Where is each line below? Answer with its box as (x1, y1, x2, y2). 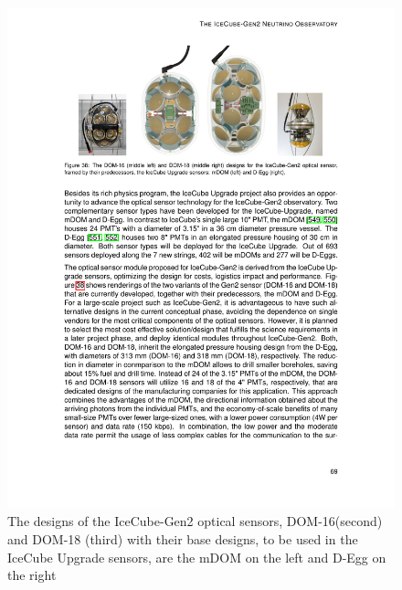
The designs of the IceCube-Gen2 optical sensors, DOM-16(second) (7, 511, 383, 531)
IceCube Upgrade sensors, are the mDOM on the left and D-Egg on (7, 547, 386, 566)
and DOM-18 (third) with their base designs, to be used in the (7, 530, 358, 549)
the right (7, 565, 57, 585)
